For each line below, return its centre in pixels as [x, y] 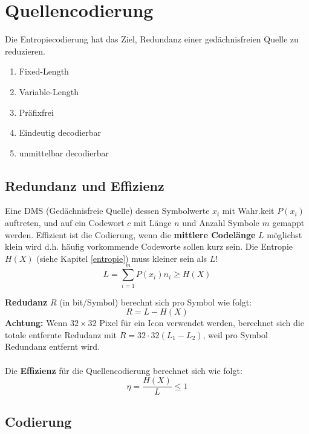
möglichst [285, 234]
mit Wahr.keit [248, 211]
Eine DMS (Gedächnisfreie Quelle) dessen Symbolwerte [107, 211]
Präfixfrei [36, 112]
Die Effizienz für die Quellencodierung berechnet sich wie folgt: [124, 370]
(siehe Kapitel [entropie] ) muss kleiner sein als [122, 258]
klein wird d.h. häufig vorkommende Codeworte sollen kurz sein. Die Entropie [149, 246]
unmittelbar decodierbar [64, 152]
